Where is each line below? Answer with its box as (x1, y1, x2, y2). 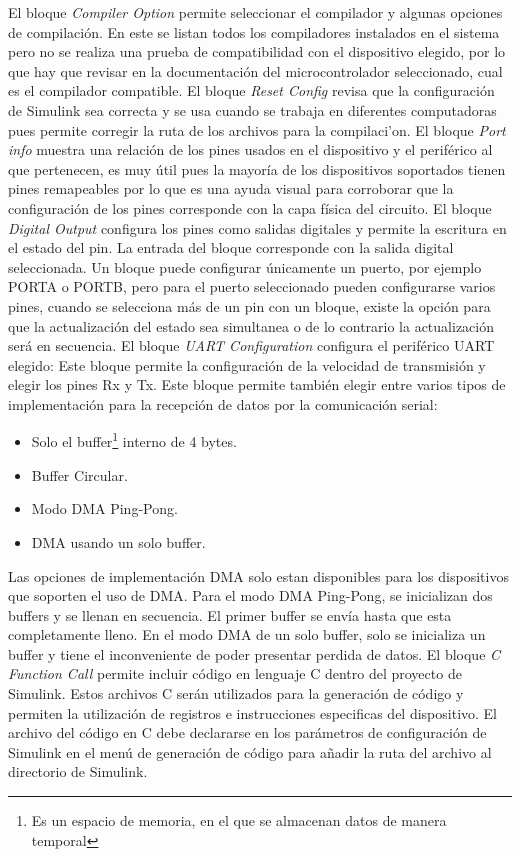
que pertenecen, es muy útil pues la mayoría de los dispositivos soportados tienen (8, 158, 506, 179)
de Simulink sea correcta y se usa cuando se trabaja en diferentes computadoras (8, 99, 497, 120)
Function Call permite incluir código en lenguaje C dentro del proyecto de (8, 663, 462, 684)
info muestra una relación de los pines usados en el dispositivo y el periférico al (8, 139, 493, 160)
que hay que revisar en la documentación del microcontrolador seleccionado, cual (8, 60, 503, 81)
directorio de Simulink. (8, 761, 148, 782)
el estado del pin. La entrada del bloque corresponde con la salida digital (8, 237, 454, 258)
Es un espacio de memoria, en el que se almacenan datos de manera (31, 810, 447, 831)
